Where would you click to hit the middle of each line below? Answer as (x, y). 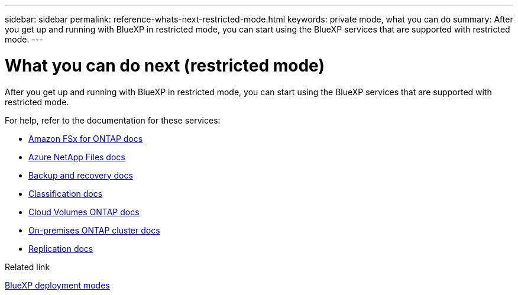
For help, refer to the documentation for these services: (113, 120)
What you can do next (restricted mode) (165, 65)
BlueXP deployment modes (57, 285)
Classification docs (66, 193)
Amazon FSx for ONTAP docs (86, 138)
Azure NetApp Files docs (77, 157)
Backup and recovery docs (81, 175)
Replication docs (61, 248)
